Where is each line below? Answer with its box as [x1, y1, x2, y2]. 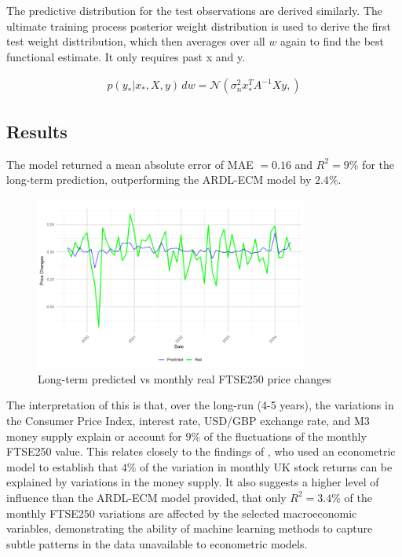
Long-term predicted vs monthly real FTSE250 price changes [38, 370, 331, 387]
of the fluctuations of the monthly [203, 427, 367, 444]
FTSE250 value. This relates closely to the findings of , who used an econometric [6, 443, 396, 460]
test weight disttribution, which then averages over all [6, 33, 265, 49]
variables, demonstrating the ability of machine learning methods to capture [6, 520, 373, 537]
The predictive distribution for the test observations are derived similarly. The [6, 2, 383, 18]
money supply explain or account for [6, 427, 182, 444]
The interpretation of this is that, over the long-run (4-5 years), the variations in [6, 397, 394, 413]
